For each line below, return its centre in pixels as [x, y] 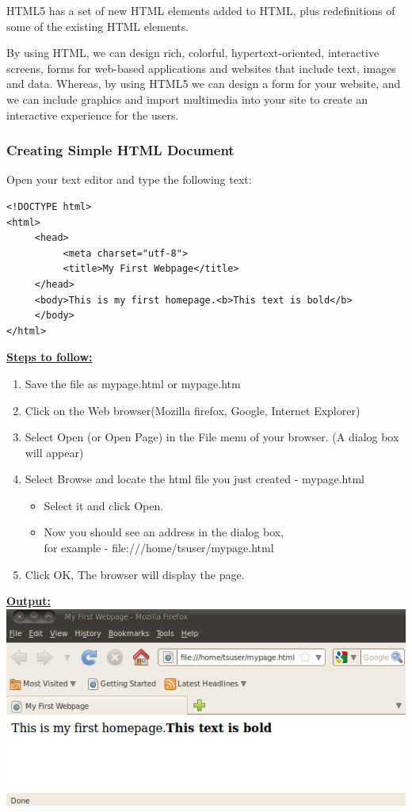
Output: [29, 601]
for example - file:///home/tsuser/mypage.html [159, 548]
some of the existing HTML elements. [98, 26]
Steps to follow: [50, 357]
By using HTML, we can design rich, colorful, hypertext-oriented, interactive [193, 53]
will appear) [54, 452]
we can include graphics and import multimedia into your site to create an [187, 99]
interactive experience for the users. [93, 114]
